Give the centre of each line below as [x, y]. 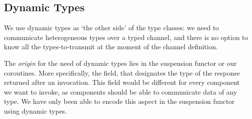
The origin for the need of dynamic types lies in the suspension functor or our [120, 63]
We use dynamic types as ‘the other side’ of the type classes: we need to [112, 28]
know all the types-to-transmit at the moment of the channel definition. [111, 47]
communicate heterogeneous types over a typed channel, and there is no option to [126, 37]
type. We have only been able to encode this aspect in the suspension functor [119, 101]
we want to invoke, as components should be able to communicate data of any [121, 91]
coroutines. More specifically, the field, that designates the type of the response [122, 72]
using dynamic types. [36, 110]
